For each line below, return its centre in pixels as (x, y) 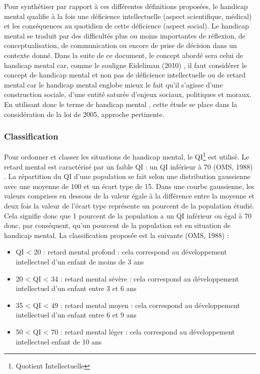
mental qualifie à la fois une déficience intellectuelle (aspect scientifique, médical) (128, 16)
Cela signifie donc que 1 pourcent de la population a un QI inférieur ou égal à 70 (128, 215)
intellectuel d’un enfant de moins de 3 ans (80, 261)
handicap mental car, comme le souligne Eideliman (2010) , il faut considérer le (125, 65)
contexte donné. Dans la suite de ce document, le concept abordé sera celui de (124, 55)
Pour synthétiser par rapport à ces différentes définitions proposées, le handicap (126, 6)
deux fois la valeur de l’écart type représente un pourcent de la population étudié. (129, 205)
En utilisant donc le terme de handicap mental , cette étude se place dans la (121, 104)
